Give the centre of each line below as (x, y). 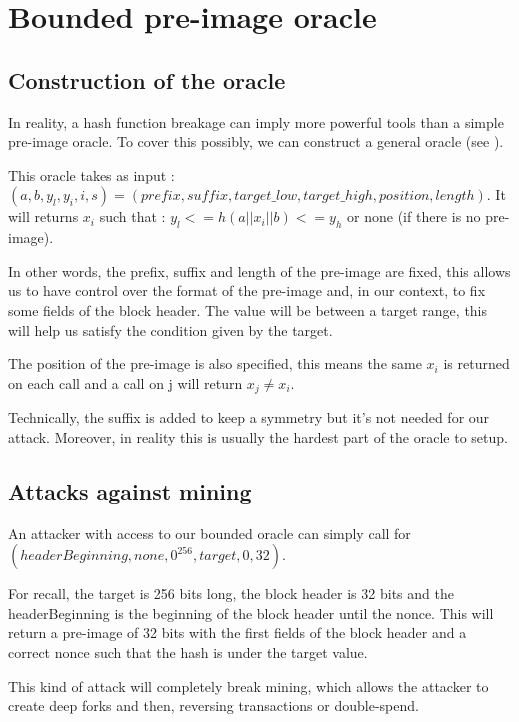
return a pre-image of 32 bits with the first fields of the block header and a (237, 632)
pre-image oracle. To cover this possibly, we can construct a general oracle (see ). (256, 141)
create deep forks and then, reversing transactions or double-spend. (213, 705)
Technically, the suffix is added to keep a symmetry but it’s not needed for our (249, 417)
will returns (43, 216)
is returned (476, 363)
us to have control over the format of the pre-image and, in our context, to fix (247, 290)
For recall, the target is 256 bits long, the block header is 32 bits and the (231, 593)
